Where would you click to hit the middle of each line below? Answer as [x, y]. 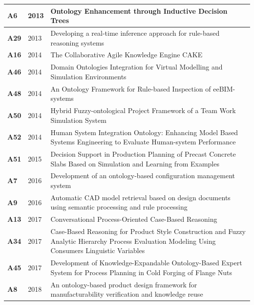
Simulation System [78, 120]
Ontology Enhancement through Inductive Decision [139, 11]
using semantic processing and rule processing [119, 207]
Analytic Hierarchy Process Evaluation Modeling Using [133, 241]
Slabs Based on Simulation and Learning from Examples [135, 163]
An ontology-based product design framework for [124, 284]
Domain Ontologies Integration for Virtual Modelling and [137, 67]
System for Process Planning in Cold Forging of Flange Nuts [141, 272]
